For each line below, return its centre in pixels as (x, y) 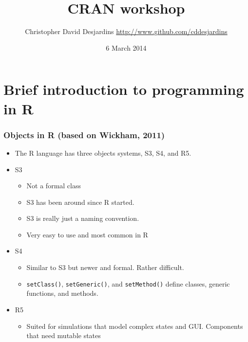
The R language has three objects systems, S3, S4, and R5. (103, 153)
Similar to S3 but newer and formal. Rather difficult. (105, 267)
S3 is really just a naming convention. (83, 218)
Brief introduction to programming (124, 89)
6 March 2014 (126, 47)
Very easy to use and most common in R (87, 234)
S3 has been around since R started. (80, 202)
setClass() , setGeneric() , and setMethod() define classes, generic (128, 283)
